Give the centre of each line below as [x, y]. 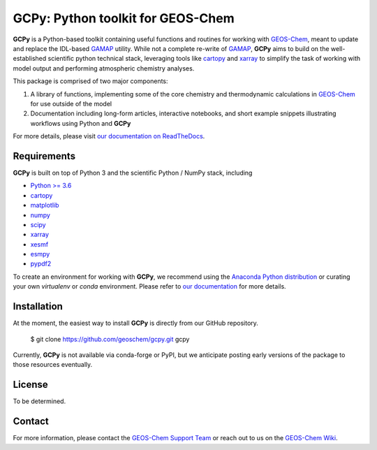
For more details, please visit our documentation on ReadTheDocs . [109, 136]
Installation [38, 306]
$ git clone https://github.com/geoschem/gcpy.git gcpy [110, 339]
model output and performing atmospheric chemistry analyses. [104, 68]
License [30, 385]
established [30, 59]
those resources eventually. [53, 365]
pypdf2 [41, 264]
